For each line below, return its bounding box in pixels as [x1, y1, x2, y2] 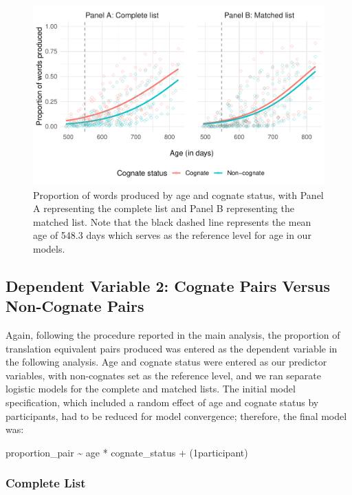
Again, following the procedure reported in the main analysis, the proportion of [5, 328, 340, 342]
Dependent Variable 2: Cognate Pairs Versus [5, 275, 331, 296]
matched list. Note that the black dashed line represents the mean [33, 214, 311, 229]
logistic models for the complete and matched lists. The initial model [5, 381, 296, 396]
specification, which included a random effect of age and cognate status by [5, 395, 319, 410]
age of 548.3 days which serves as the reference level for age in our [33, 228, 311, 242]
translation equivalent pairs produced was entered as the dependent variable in [5, 341, 338, 355]
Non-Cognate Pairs [5, 295, 144, 317]
